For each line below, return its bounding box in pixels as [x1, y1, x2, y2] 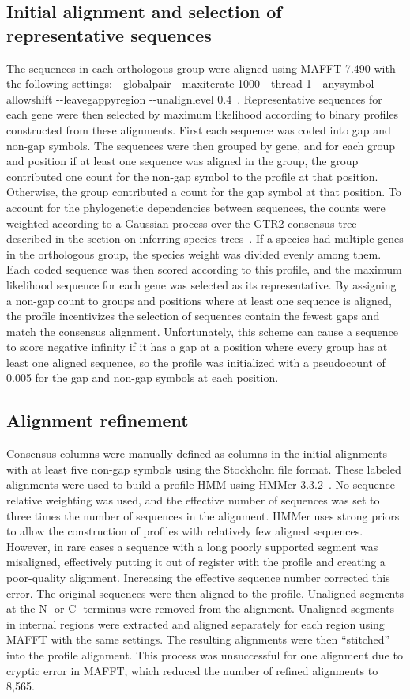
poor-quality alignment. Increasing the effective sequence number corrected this [6, 569, 390, 586]
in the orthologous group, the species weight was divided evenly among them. [6, 245, 382, 262]
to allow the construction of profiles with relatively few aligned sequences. [6, 523, 363, 539]
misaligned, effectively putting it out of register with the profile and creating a [6, 554, 386, 570]
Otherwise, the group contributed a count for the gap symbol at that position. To [6, 183, 401, 200]
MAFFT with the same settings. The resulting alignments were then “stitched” [6, 631, 390, 648]
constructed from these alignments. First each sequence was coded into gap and [6, 121, 391, 138]
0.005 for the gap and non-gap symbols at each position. [6, 369, 279, 386]
